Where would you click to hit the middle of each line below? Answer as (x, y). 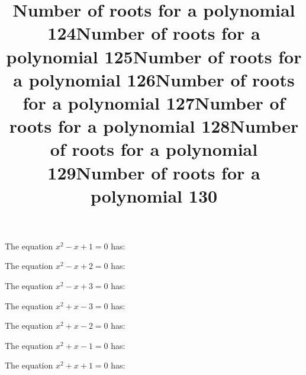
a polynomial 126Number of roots (154, 79)
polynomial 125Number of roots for (154, 56)
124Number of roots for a (154, 33)
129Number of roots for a (154, 172)
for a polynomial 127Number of (154, 102)
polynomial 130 (154, 195)
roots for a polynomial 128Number (154, 126)
